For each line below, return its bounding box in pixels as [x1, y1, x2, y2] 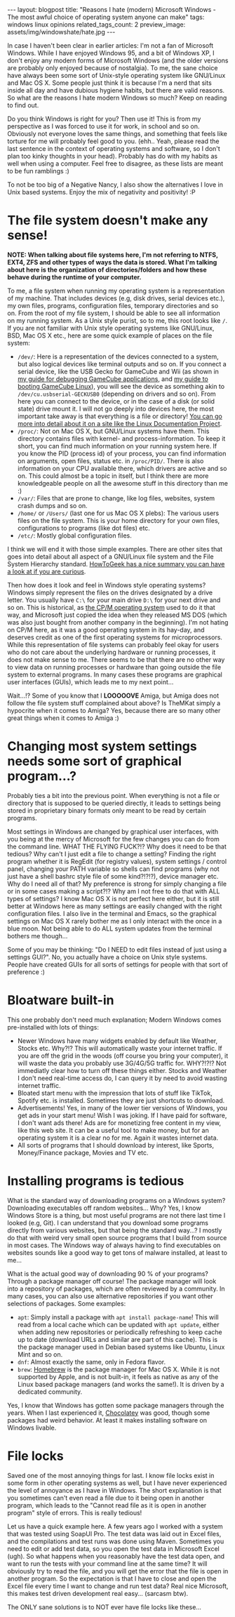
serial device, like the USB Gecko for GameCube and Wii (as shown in [17, 367, 220, 375]
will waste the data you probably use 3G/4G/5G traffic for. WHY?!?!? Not [17, 1058, 227, 1067]
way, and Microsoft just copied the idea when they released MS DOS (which [7, 611, 227, 619]
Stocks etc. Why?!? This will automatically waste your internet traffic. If [17, 1044, 222, 1052]
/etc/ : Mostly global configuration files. [17, 531, 132, 540]
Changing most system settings [7, 738, 198, 754]
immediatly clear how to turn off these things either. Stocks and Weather [17, 1066, 227, 1074]
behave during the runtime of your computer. [7, 272, 142, 281]
